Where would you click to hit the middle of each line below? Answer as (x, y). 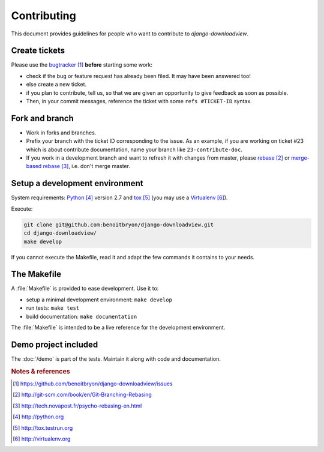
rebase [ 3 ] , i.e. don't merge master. (86, 166)
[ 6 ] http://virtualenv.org (42, 439)
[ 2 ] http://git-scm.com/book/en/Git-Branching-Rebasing (82, 395)
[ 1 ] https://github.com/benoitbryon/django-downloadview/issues (93, 384)
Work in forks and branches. (61, 133)
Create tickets (38, 51)
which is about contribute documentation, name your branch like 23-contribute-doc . (134, 149)
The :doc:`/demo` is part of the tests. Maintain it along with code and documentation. (116, 359)
